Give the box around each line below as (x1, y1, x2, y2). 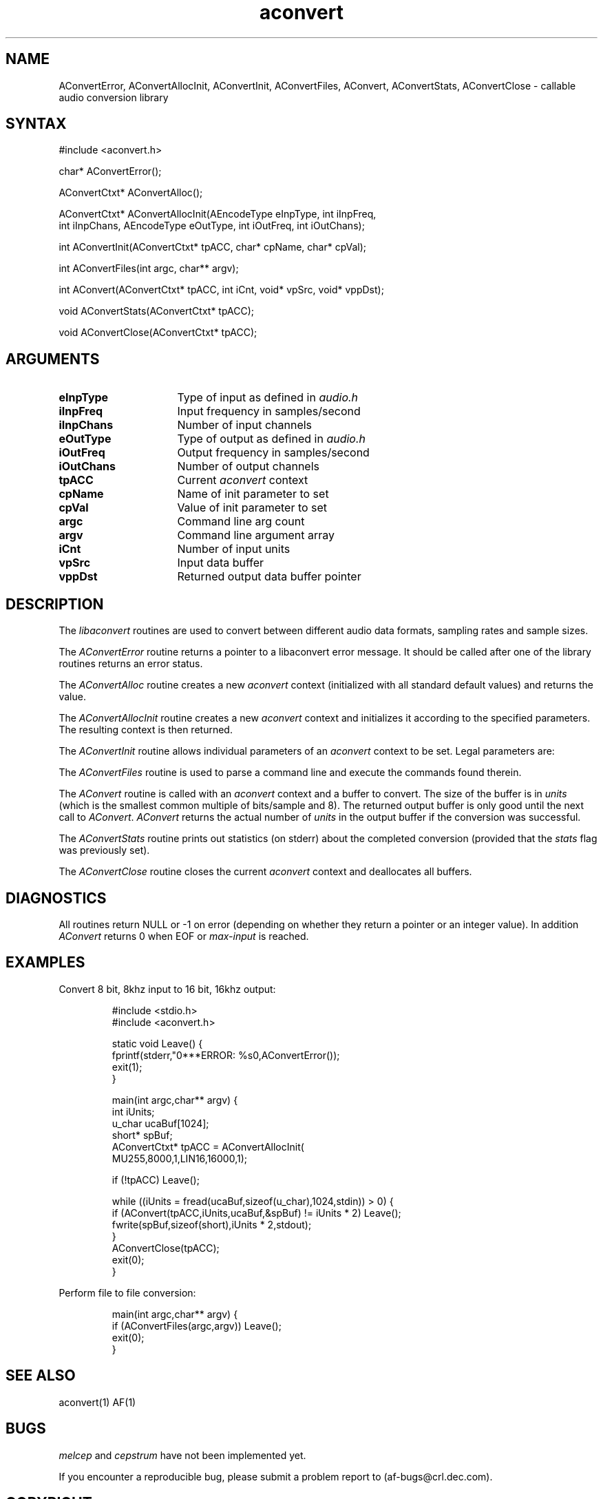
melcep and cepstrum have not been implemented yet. (59, 1449, 306, 1461)
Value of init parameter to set (177, 501, 328, 515)
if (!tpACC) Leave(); (112, 1173, 200, 1186)
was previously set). (59, 844, 150, 857)
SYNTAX (6, 115, 67, 133)
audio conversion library (59, 91, 169, 103)
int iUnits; (112, 1105, 155, 1118)
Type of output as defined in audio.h (177, 432, 366, 446)
